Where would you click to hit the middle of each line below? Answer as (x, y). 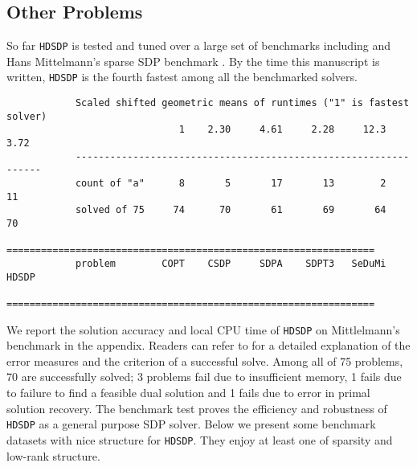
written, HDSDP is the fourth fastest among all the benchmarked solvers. (182, 77)
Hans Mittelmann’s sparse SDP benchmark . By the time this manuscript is (193, 61)
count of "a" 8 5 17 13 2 (231, 184)
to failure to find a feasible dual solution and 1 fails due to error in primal (188, 393)
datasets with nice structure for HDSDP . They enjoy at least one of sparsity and (200, 439)
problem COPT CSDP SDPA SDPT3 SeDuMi (231, 263)
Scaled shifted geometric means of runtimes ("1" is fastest (242, 103)
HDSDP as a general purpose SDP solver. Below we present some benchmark (191, 424)
